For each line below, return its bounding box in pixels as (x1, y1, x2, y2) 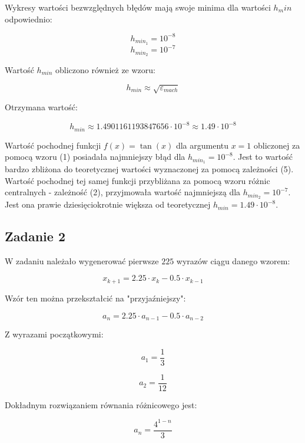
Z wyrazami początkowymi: (5, 327, 104, 340)
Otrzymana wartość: (5, 101, 78, 113)
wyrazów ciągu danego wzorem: (176, 254, 290, 267)
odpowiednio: (5, 12, 52, 25)
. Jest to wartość (233, 150, 293, 163)
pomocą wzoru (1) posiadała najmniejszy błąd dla (5, 150, 185, 163)
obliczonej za (254, 139, 300, 151)
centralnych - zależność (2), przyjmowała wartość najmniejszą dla (5, 186, 241, 198)
